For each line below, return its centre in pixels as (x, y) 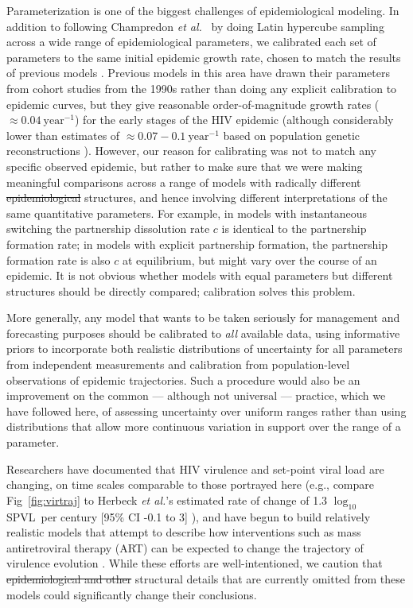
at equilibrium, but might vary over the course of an (249, 259)
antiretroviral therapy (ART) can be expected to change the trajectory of (185, 547)
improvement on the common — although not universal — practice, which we (196, 395)
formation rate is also (58, 259)
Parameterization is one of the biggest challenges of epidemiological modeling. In (203, 10)
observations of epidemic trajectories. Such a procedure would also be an (183, 380)
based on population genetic (292, 135)
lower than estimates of (63, 135)
